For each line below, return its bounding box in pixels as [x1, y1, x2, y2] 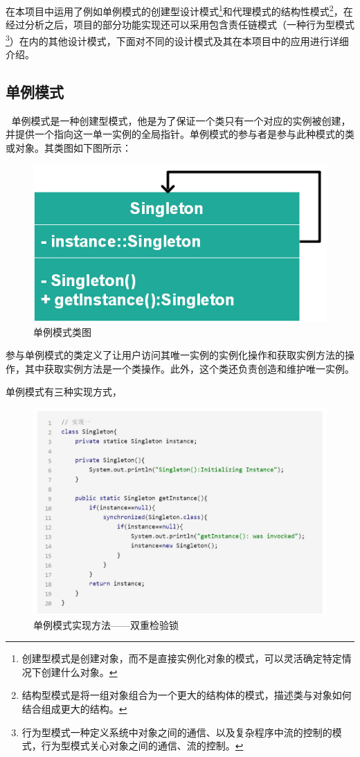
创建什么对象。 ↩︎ [41, 664, 118, 679]
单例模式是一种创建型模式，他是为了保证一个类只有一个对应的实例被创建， [11, 113, 351, 127]
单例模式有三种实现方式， [6, 384, 122, 399]
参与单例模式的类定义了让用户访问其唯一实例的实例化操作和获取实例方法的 [6, 348, 345, 362]
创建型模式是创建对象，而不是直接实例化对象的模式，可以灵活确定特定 [21, 651, 342, 666]
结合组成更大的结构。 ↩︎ [21, 702, 127, 716]
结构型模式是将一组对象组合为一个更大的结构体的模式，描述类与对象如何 [21, 688, 352, 702]
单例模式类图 [33, 324, 91, 339]
